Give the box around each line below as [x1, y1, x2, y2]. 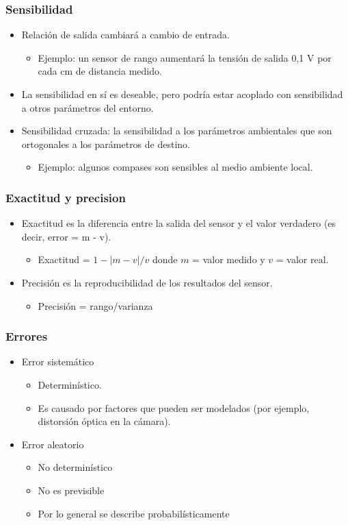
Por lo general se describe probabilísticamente [38, 506, 230, 520]
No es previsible [38, 483, 105, 497]
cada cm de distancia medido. [38, 64, 162, 78]
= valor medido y [192, 252, 265, 267]
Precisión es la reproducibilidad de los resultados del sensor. [21, 275, 273, 289]
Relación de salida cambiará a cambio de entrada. [21, 27, 230, 42]
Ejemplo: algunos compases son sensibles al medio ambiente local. [38, 160, 313, 174]
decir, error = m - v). [21, 229, 111, 243]
